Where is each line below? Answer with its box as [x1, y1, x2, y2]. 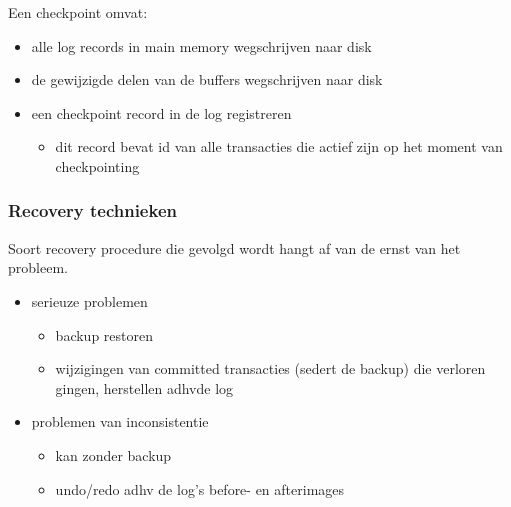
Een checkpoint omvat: [8, 2, 148, 22]
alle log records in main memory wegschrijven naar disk [31, 35, 372, 56]
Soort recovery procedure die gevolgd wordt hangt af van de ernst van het [8, 237, 461, 258]
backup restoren [55, 324, 153, 345]
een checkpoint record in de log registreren [31, 102, 292, 123]
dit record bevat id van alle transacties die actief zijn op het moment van [55, 136, 503, 157]
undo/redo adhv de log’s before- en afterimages [55, 478, 345, 499]
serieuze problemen [31, 290, 148, 311]
